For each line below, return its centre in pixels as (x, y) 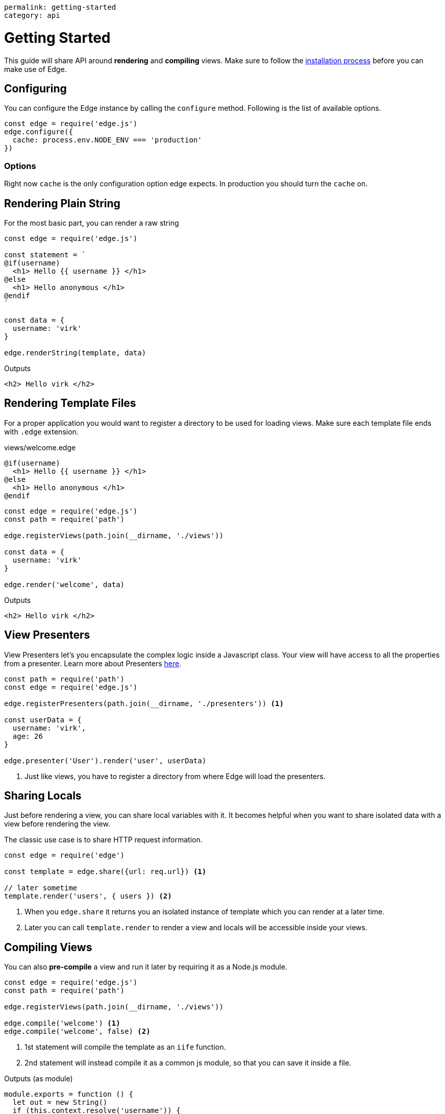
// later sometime (41, 888)
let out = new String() (60, 1103)
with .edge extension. (41, 431)
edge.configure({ (39, 132)
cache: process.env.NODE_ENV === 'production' (107, 140)
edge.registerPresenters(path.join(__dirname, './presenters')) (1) (144, 703)
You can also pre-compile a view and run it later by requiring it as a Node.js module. (146, 967)
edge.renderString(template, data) (75, 353)
